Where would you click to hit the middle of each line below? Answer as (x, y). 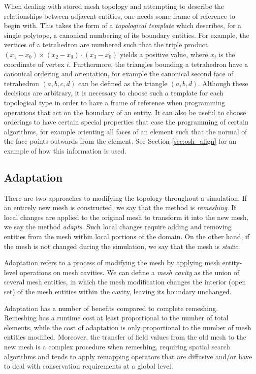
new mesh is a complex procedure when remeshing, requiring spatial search (117, 347)
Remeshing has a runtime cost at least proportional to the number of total (116, 318)
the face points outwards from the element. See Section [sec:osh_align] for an (120, 141)
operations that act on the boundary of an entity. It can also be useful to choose (125, 112)
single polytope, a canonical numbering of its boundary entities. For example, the (127, 35)
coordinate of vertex (34, 64)
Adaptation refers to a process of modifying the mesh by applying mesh (112, 263)
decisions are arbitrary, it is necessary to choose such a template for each (114, 93)
